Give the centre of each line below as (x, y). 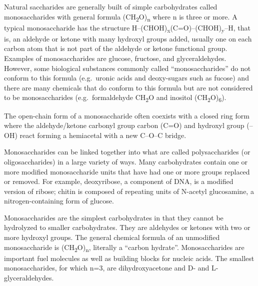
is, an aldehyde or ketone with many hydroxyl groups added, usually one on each (128, 38)
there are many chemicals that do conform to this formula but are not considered (128, 87)
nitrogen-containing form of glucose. (59, 201)
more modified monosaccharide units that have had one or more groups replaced (127, 171)
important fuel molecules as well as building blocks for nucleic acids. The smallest (129, 258)
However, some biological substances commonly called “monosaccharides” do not (127, 68)
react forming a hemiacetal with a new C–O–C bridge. (103, 135)
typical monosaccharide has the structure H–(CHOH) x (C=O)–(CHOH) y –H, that (127, 28)
